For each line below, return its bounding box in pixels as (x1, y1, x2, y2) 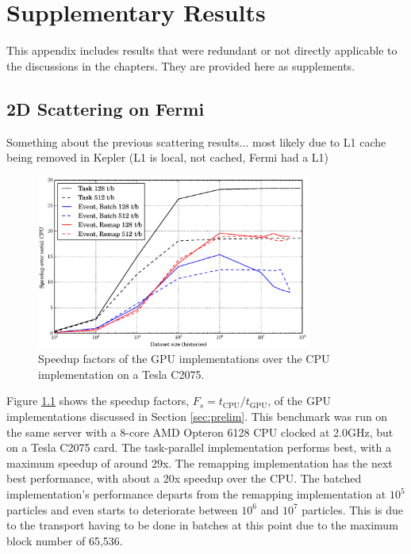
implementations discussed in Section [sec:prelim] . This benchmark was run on (6, 408, 388, 425)
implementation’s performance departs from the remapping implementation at (6, 486, 386, 502)
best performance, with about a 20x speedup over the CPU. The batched (6, 470, 362, 487)
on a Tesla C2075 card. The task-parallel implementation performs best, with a (6, 439, 392, 456)
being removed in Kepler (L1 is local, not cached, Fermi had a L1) (6, 149, 328, 166)
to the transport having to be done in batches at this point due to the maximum (6, 517, 398, 533)
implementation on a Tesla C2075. (38, 365, 205, 382)
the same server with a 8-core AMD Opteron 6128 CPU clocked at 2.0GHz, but (6, 423, 394, 440)
